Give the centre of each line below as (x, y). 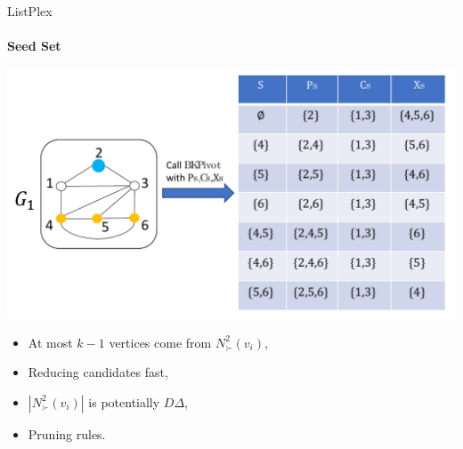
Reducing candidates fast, (98, 372)
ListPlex (30, 11)
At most (50, 342)
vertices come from (160, 342)
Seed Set (34, 46)
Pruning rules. (67, 433)
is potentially (124, 401)
